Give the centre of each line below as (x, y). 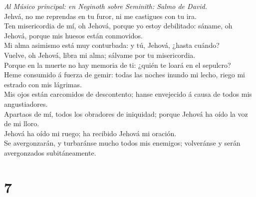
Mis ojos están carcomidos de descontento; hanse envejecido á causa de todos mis (128, 94)
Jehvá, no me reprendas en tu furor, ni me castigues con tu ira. (100, 16)
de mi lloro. (22, 123)
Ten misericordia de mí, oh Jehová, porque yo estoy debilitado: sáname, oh (118, 26)
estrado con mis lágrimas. (43, 84)
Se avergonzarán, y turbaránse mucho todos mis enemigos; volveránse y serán (122, 143)
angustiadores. (26, 103)
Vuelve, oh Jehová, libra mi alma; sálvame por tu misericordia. (100, 55)
